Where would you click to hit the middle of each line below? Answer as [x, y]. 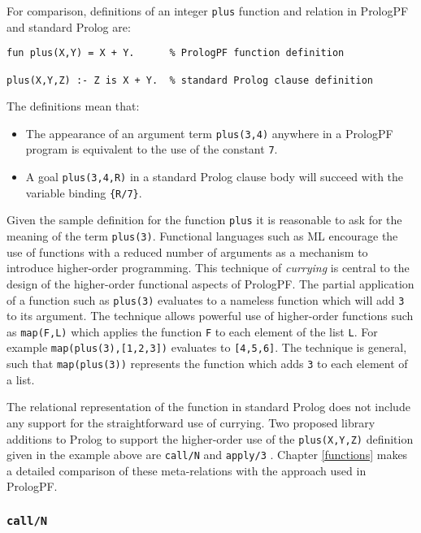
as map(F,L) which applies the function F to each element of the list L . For [192, 331]
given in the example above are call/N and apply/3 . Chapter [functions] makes [207, 455]
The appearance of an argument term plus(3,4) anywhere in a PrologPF [209, 133]
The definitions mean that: [73, 106]
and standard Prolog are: [69, 26]
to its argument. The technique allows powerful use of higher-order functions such [210, 316]
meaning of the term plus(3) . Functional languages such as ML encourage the [202, 236]
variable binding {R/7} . [84, 192]
